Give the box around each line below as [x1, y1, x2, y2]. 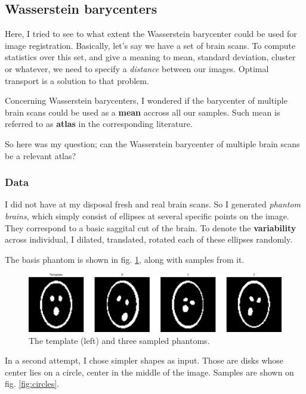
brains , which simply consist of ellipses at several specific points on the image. [5, 209, 289, 222]
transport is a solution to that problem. [5, 74, 149, 86]
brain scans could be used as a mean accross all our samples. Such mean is [5, 106, 280, 118]
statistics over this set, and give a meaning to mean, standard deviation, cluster [5, 51, 296, 63]
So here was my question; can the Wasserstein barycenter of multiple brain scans [5, 137, 300, 150]
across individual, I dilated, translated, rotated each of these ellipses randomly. [5, 233, 293, 246]
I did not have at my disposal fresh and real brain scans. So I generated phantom [5, 198, 301, 210]
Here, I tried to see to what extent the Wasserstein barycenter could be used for [5, 27, 297, 40]
